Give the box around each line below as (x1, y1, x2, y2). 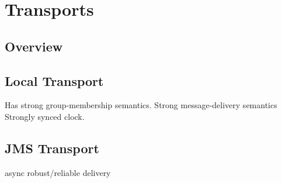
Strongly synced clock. (5, 110, 85, 122)
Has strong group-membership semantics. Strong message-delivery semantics (5, 99, 277, 111)
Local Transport (5, 71, 104, 89)
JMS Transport (5, 139, 99, 157)
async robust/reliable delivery (5, 166, 111, 178)
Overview (5, 37, 63, 55)
